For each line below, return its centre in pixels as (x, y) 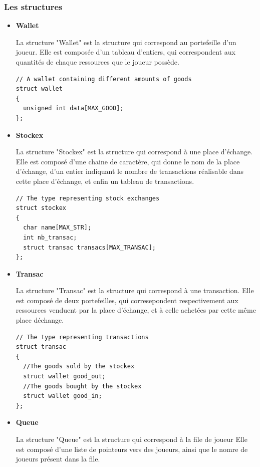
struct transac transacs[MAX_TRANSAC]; (89, 247)
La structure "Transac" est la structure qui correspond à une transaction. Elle (135, 290)
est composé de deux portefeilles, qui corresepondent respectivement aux (127, 300)
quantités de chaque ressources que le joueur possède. (97, 62)
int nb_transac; (50, 237)
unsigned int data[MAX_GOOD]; (73, 108)
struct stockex (41, 208)
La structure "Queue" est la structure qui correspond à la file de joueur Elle (132, 439)
